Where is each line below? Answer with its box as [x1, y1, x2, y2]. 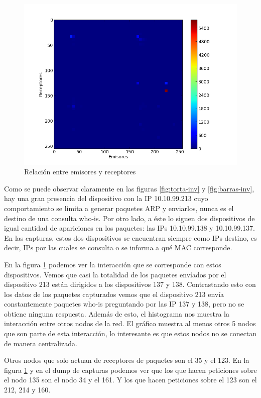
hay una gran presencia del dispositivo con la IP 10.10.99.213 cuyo [4, 193, 208, 204]
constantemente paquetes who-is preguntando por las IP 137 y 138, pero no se [4, 298, 244, 309]
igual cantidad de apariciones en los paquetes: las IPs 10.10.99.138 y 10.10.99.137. [4, 223, 255, 233]
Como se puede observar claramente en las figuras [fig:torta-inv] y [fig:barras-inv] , [4, 183, 254, 193]
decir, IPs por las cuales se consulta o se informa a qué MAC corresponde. [4, 242, 232, 253]
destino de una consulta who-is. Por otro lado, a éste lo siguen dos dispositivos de [4, 213, 255, 223]
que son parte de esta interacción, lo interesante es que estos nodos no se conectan [4, 328, 257, 339]
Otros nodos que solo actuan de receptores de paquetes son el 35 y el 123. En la [4, 355, 249, 365]
